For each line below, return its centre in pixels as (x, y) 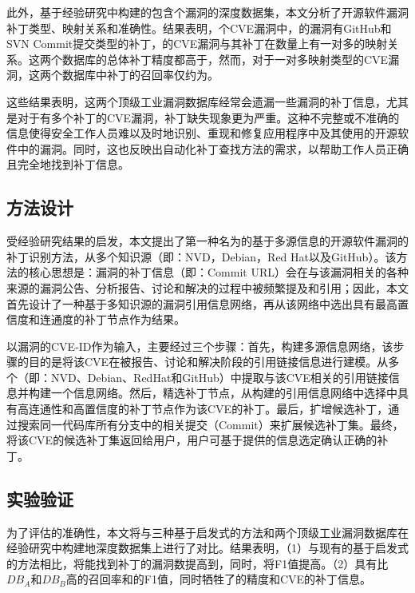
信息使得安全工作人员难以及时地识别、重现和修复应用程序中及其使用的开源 (202, 133)
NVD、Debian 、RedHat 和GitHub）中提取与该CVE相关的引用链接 (219, 377)
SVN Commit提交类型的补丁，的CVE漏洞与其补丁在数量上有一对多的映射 (197, 44)
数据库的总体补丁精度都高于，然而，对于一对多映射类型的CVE (225, 59)
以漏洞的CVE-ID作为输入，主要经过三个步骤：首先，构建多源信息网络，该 (200, 346)
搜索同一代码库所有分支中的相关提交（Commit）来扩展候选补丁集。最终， (210, 424)
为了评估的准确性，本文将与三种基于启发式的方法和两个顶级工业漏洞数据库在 (207, 532)
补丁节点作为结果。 (134, 319)
